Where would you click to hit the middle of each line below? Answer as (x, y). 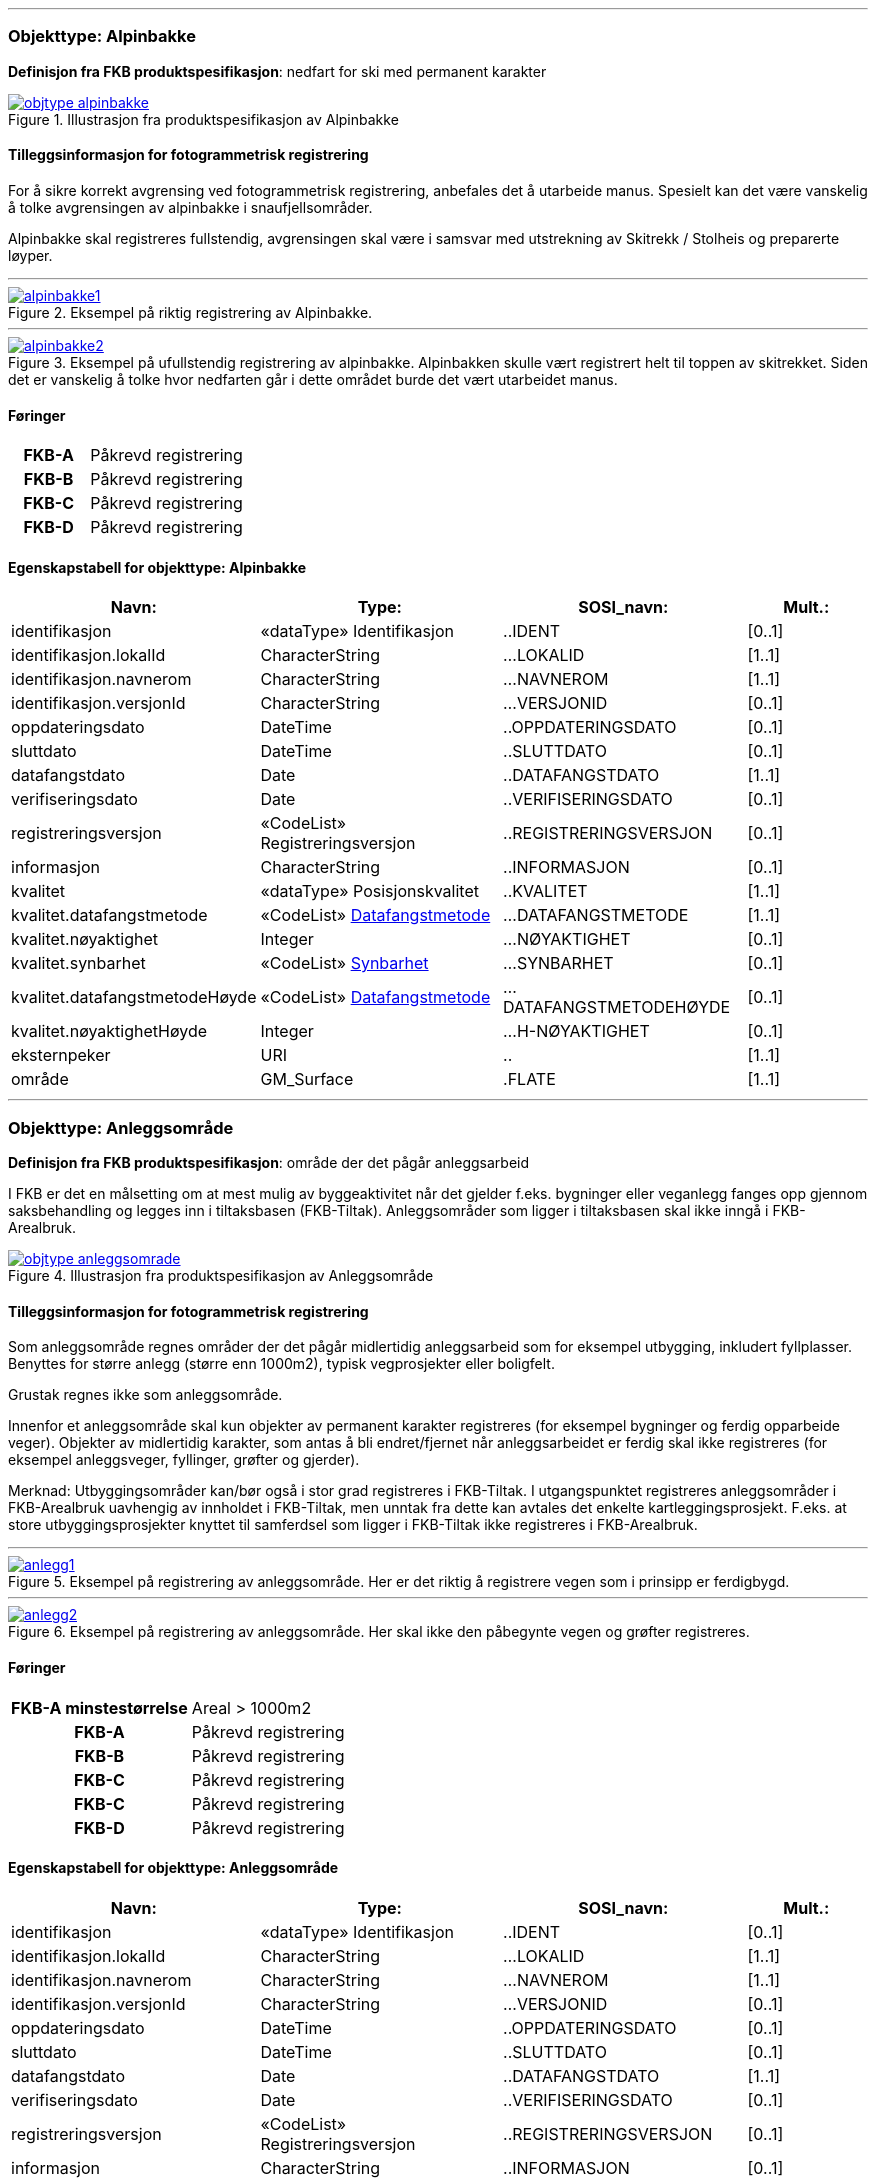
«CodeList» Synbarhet (344, 963)
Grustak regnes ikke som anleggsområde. (145, 1395)
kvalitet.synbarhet (78, 963)
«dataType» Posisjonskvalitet (369, 891)
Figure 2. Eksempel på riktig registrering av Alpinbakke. (190, 312)
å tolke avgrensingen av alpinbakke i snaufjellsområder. (190, 207)
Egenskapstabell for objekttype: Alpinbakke (157, 567)
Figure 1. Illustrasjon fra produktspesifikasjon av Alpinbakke (203, 119)
